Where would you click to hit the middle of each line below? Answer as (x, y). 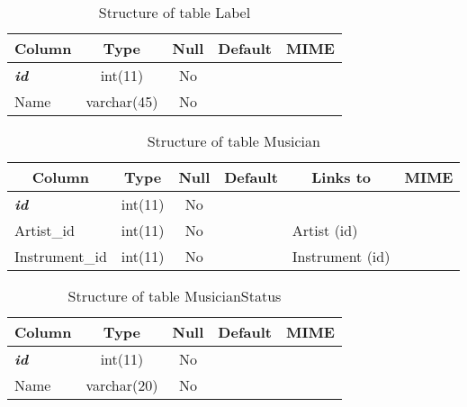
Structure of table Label (175, 12)
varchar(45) (122, 101)
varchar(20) (122, 385)
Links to (341, 177)
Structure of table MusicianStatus (175, 296)
